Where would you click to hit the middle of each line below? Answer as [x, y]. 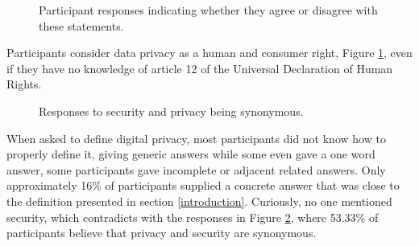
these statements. [81, 25]
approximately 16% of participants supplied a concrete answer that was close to [203, 185]
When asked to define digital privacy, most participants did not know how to [196, 138]
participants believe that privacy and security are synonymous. [162, 233]
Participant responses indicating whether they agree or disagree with [208, 10]
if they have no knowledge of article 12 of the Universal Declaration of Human [200, 68]
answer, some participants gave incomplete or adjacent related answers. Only [196, 169]
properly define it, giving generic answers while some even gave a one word [191, 154]
